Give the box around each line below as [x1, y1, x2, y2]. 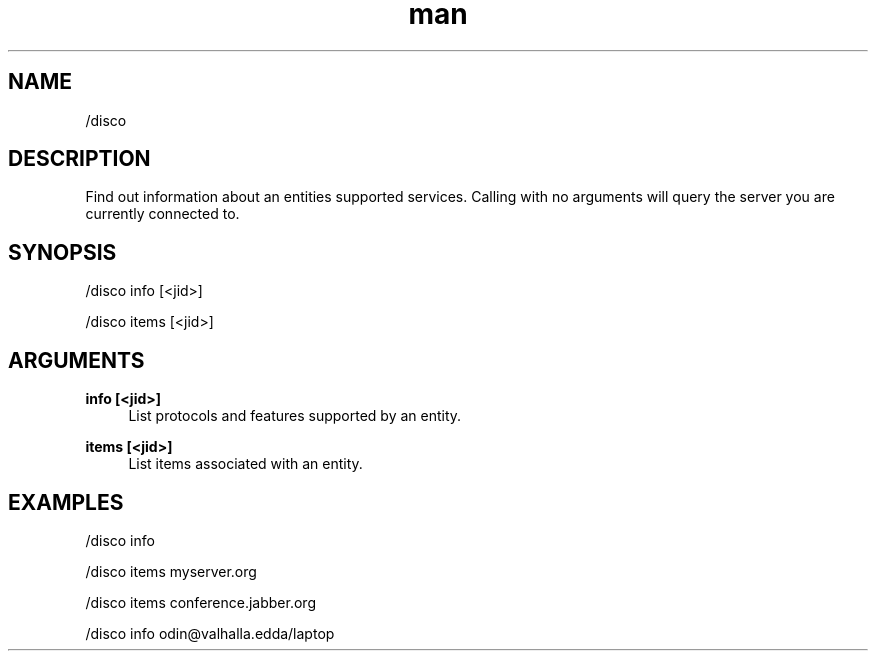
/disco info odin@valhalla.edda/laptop [85, 624, 335, 642]
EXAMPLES [8, 489, 124, 515]
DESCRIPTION [8, 146, 151, 172]
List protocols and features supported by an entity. [128, 407, 462, 425]
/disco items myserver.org [85, 562, 257, 580]
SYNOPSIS [8, 239, 117, 265]
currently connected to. [85, 205, 240, 223]
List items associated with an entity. [128, 455, 363, 473]
